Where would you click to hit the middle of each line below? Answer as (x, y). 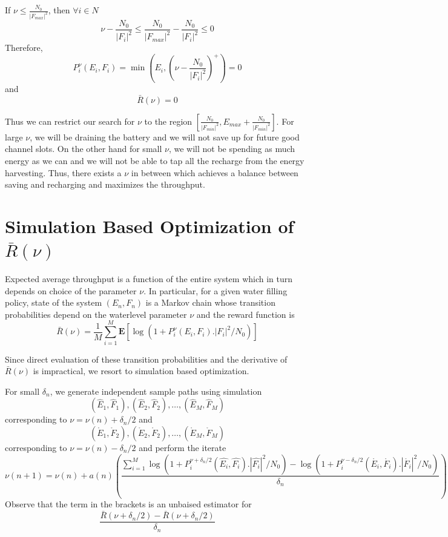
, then (59, 10)
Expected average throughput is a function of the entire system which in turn (149, 279)
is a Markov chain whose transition (210, 302)
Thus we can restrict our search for (70, 121)
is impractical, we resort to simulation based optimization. (141, 371)
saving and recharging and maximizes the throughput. (105, 184)
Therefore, (24, 48)
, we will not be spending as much (232, 149)
